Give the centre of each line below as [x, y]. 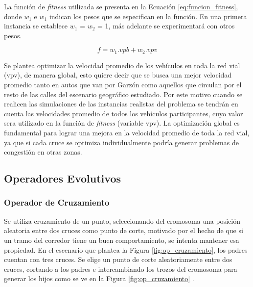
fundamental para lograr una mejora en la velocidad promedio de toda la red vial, [127, 132]
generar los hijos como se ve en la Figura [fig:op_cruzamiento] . [99, 278]
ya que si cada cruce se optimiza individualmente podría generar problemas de [121, 142]
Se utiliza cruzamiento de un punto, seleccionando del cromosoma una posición [122, 221]
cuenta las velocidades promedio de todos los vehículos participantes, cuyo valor [124, 113]
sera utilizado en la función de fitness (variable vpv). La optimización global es [122, 123]
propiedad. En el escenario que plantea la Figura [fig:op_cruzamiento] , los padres [126, 249]
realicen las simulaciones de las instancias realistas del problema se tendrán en [121, 104]
